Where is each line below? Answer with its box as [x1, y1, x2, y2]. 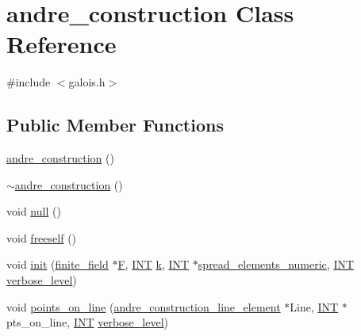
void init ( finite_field [6, 256, 109, 273]
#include [6, 74, 51, 90]
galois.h [68, 74, 106, 90]
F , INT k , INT [117, 256, 190, 273]
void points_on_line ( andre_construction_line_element [6, 298, 281, 315]
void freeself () [6, 229, 77, 246]
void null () [6, 203, 61, 220]
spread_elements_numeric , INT [198, 256, 355, 273]
